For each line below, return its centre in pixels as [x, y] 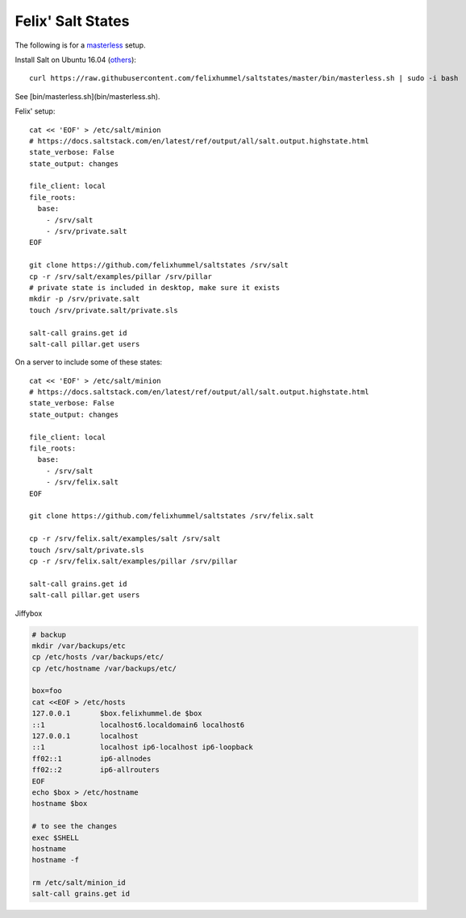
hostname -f [56, 860]
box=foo [47, 691]
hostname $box [60, 804]
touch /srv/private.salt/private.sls [104, 310]
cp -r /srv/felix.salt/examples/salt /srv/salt [125, 539]
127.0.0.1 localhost [85, 736]
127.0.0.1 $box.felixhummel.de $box [117, 714]
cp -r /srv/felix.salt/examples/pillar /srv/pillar [133, 561]
